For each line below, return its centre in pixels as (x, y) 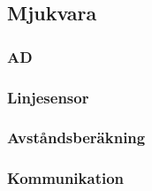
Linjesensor (48, 97)
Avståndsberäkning (76, 138)
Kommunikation (66, 178)
